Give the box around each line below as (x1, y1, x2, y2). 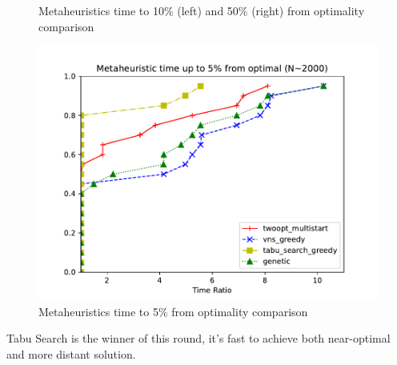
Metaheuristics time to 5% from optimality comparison (38, 303, 308, 319)
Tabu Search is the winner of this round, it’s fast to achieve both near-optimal (6, 330, 391, 347)
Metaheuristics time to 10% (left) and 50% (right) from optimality (38, 2, 365, 18)
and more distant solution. (6, 345, 136, 362)
